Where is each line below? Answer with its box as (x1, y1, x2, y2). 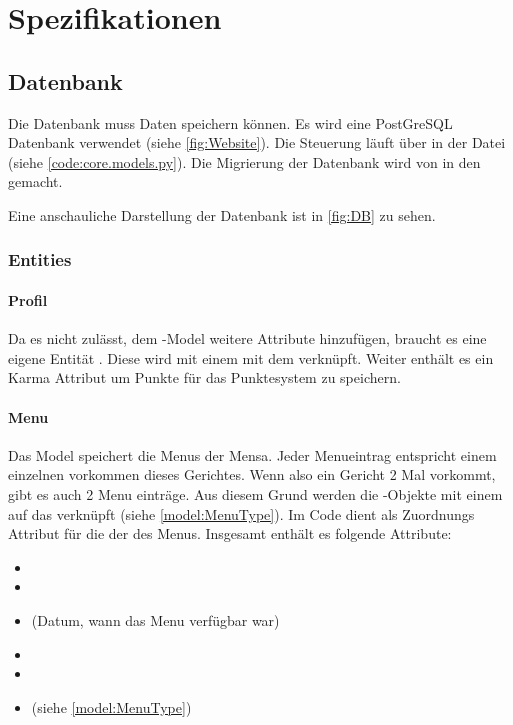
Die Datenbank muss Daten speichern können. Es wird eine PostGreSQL (8, 112, 453, 133)
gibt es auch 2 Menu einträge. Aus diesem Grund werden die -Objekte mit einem (8, 483, 503, 504)
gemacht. (8, 171, 63, 192)
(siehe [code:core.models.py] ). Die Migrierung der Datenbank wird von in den (8, 151, 481, 172)
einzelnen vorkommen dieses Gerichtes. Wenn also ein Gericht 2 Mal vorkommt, (8, 464, 496, 485)
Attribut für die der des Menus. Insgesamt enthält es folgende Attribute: (8, 523, 452, 544)
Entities (8, 247, 72, 272)
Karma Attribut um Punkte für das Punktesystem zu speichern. (8, 367, 401, 388)
